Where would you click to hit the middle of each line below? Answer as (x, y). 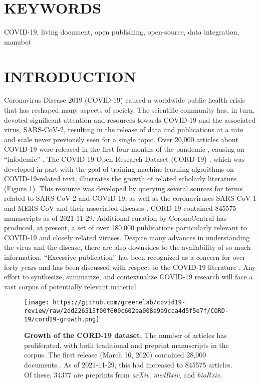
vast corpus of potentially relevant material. (71, 286)
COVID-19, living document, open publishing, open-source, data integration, (122, 32)
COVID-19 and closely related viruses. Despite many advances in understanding (127, 237)
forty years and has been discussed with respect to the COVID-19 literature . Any (130, 267)
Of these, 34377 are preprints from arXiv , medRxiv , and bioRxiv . (123, 374)
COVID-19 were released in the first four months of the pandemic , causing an (124, 149)
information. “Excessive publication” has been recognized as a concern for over (125, 257)
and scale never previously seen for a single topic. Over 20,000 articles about (121, 139)
